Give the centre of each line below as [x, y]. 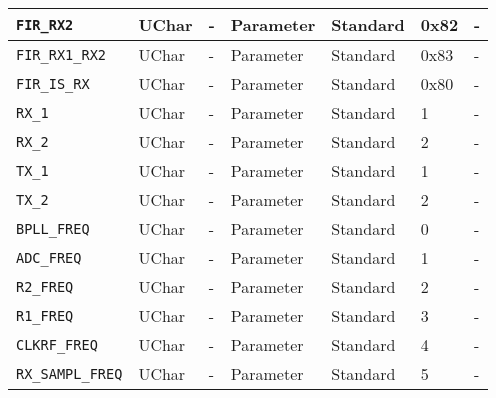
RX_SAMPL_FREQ [69, 373]
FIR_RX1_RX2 [61, 54]
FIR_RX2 [45, 24]
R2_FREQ [45, 286]
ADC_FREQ [49, 257]
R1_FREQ [45, 315]
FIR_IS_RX [53, 83]
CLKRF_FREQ [57, 344]
